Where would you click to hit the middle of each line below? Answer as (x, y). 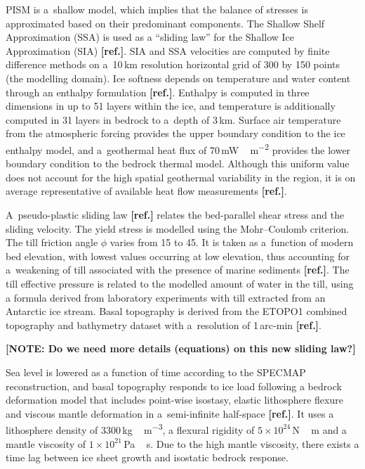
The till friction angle (52, 242)
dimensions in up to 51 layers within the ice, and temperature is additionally (171, 106)
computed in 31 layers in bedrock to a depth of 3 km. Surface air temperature (173, 119)
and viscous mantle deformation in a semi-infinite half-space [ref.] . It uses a (170, 413)
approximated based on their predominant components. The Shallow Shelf (165, 23)
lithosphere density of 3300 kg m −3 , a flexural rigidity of (130, 429)
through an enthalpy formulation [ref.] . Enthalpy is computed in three (158, 92)
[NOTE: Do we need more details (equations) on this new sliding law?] (181, 348)
